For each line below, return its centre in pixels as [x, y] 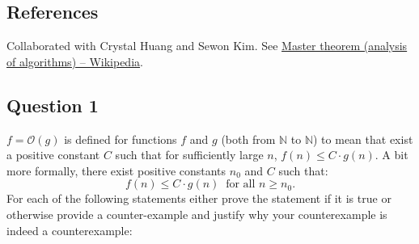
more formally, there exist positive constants [116, 170]
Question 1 [53, 105]
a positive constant [53, 155]
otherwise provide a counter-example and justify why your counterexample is [197, 214]
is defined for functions [121, 139]
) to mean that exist [363, 139]
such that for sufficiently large [189, 155]
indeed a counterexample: [70, 230]
